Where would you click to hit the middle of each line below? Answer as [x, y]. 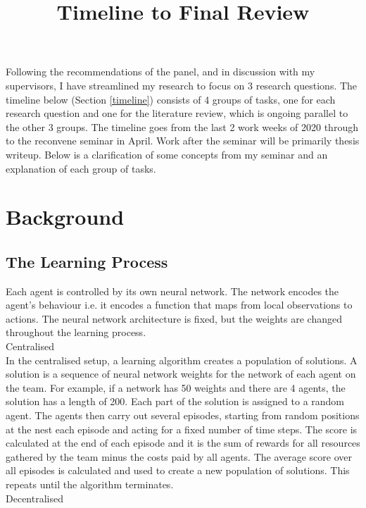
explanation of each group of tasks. [81, 168]
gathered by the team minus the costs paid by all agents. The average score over [179, 456]
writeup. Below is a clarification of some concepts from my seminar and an [167, 154]
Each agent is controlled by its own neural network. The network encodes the [172, 291]
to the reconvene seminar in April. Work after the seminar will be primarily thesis [183, 141]
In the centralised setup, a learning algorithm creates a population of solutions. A [182, 360]
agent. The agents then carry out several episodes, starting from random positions [183, 415]
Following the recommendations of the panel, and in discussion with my [160, 72]
